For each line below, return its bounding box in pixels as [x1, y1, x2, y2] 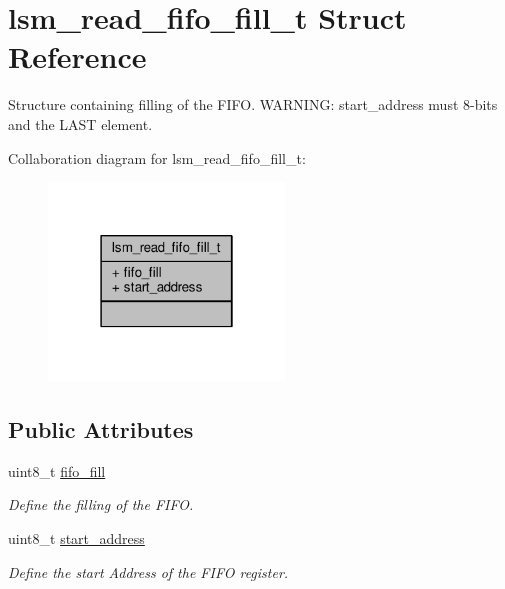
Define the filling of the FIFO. [8, 494, 194, 515]
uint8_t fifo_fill [8, 460, 106, 481]
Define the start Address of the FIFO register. [8, 561, 289, 582]
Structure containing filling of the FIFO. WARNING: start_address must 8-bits [8, 94, 498, 115]
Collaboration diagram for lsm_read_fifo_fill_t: [8, 147, 306, 168]
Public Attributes [8, 414, 194, 445]
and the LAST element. [8, 113, 153, 134]
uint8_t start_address [8, 528, 145, 549]
